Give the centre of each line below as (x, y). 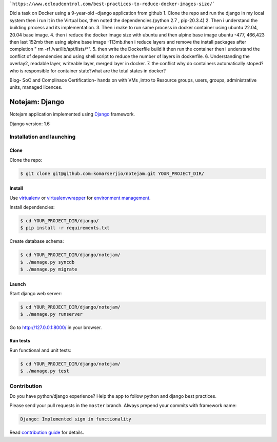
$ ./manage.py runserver (52, 314)
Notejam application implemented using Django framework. (72, 114)
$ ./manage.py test (45, 371)
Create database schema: (37, 241)
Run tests (20, 341)
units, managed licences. (36, 87)
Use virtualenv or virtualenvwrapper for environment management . (80, 198)
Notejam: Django (37, 102)
